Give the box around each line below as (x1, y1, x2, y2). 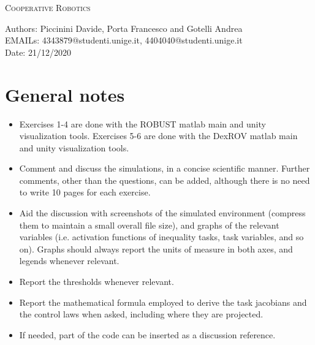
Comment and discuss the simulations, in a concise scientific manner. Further (19, 162, 310, 175)
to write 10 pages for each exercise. (19, 186, 151, 199)
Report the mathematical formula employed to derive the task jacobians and (19, 295, 307, 308)
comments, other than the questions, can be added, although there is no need (19, 173, 310, 186)
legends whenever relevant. (19, 254, 120, 267)
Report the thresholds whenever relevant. (19, 275, 174, 288)
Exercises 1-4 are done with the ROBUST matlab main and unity (19, 117, 266, 130)
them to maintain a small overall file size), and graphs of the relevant (19, 218, 279, 231)
